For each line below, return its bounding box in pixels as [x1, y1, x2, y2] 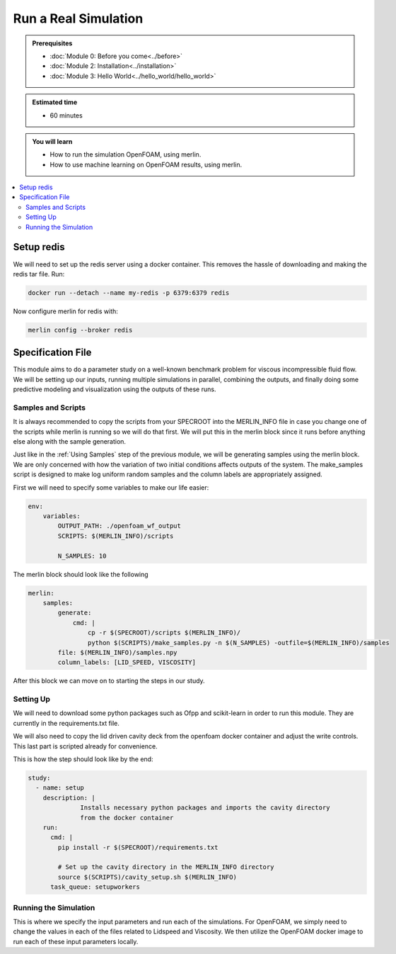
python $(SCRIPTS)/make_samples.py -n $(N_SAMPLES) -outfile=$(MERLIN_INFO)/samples [87, 639, 390, 646]
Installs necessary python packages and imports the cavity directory [80, 804, 330, 812]
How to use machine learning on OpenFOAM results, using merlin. [49, 160, 243, 169]
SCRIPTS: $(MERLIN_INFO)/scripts [57, 532, 174, 540]
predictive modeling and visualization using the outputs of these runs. [13, 385, 216, 393]
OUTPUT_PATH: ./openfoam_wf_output [57, 522, 182, 530]
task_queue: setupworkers [50, 883, 141, 891]
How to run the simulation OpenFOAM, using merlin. [49, 150, 202, 159]
